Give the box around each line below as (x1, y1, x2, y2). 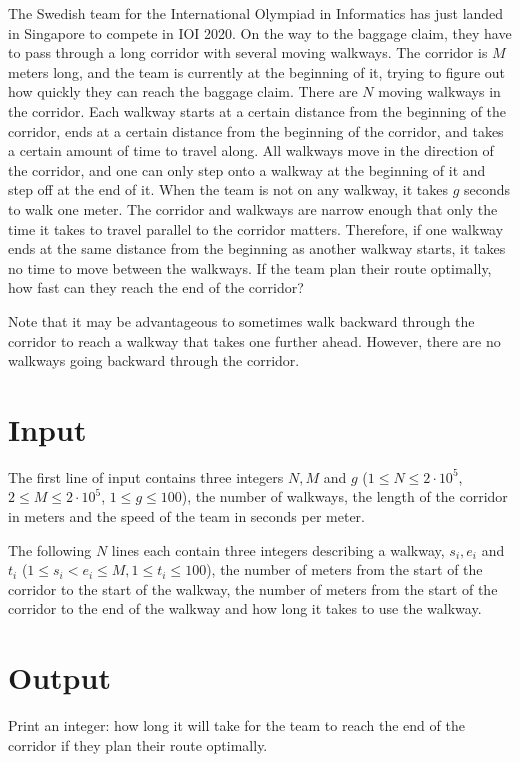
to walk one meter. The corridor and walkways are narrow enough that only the (8, 198, 498, 219)
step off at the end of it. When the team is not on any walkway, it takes (8, 179, 449, 200)
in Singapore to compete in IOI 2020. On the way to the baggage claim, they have (8, 22, 512, 43)
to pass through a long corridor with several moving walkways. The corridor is (8, 42, 488, 63)
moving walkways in (378, 81, 501, 102)
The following (8, 539, 92, 560)
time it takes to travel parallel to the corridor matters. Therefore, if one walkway (8, 218, 504, 239)
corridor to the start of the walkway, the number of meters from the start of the (8, 578, 498, 599)
